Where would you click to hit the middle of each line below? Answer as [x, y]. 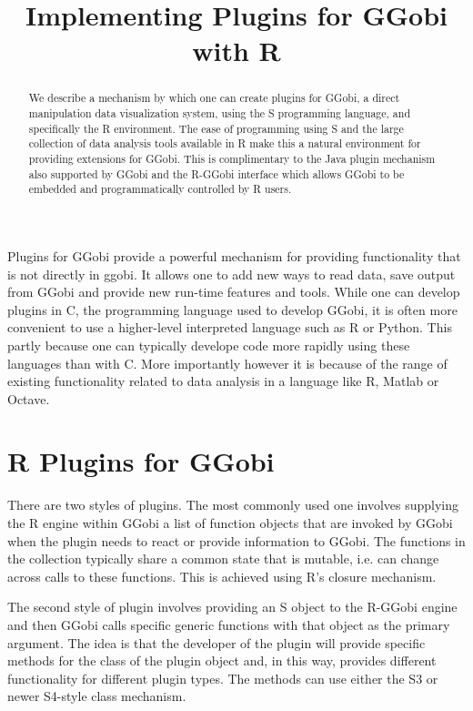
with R [236, 51]
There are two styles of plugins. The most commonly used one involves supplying [233, 505]
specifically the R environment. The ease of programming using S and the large [216, 128]
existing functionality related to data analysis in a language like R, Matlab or [223, 381]
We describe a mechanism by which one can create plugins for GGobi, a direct [214, 98]
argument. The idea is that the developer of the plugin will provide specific [216, 642]
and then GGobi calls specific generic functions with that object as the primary [229, 624]
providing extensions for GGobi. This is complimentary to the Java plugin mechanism [232, 158]
